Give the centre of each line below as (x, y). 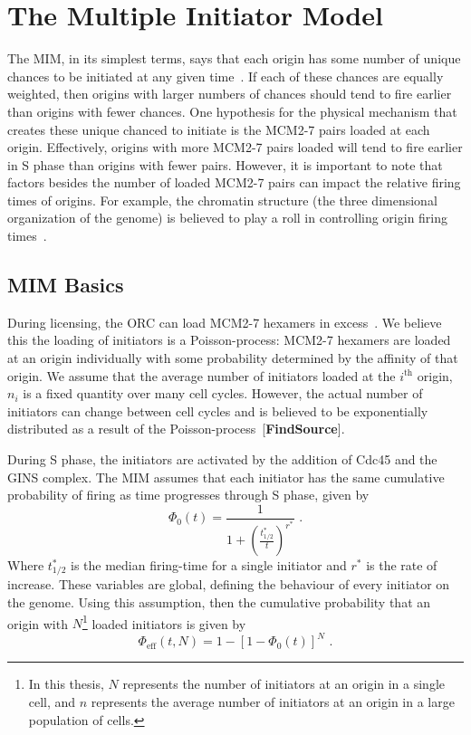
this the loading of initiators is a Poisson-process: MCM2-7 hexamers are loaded (229, 340)
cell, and (52, 702)
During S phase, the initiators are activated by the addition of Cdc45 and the (222, 459)
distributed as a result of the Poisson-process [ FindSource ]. (176, 429)
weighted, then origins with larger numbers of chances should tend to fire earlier (230, 94)
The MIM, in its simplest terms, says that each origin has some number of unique (234, 58)
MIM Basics (66, 285)
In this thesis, (66, 684)
